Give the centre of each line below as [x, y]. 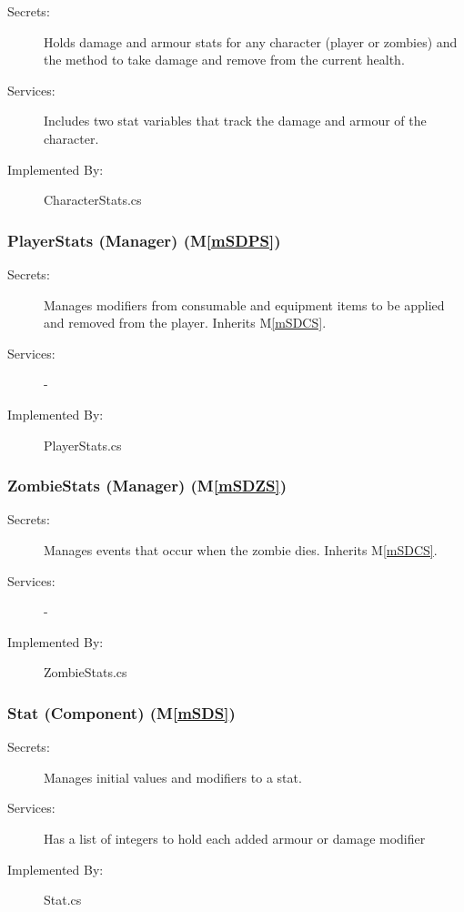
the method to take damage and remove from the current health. [224, 60]
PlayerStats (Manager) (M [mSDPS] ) [144, 240]
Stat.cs [63, 900]
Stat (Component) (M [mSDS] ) [121, 712]
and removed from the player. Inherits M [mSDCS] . [185, 323]
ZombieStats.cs [86, 672]
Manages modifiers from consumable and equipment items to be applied [244, 304]
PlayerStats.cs [83, 445]
